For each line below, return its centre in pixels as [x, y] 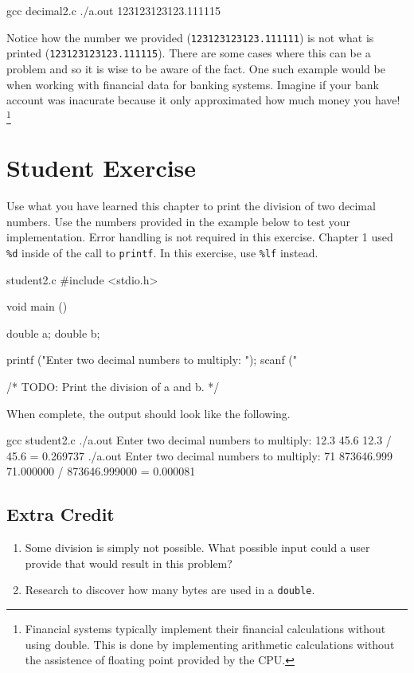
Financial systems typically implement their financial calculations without [205, 628]
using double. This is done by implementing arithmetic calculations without [210, 644]
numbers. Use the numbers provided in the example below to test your [179, 221]
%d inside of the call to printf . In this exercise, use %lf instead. [162, 252]
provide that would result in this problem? [129, 563]
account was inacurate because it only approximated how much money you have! [203, 100]
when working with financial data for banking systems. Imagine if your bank [193, 84]
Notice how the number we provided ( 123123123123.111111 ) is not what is [190, 37]
